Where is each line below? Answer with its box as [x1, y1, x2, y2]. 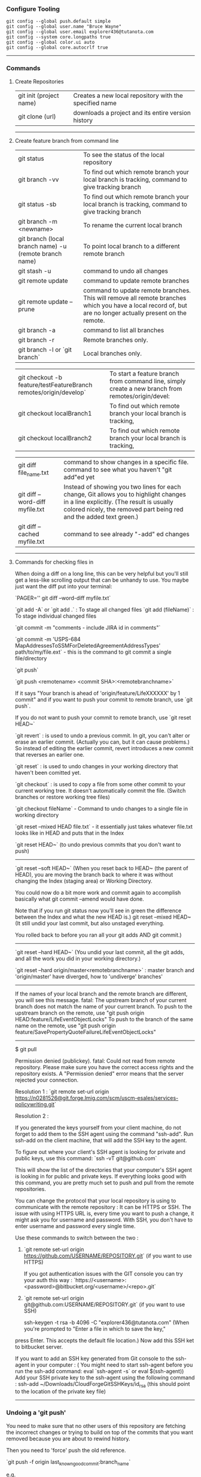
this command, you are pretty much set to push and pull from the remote [14, 1179, 194, 1186]
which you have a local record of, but [83, 301, 187, 309]
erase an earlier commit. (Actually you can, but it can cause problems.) [14, 738, 190, 745]
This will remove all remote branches [83, 293, 187, 302]
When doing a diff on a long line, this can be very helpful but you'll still [14, 570, 188, 577]
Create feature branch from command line [14, 137, 119, 144]
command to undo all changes [83, 266, 169, 275]
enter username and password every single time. [14, 1222, 136, 1229]
